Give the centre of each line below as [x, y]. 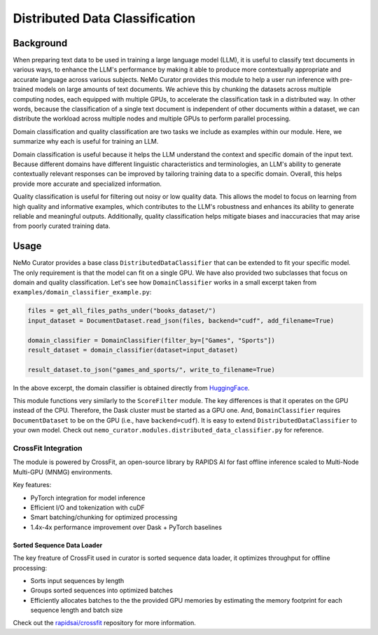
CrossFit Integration [48, 449]
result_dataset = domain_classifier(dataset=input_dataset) [133, 350]
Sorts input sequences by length [77, 580]
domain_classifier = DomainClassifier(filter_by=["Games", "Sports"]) [152, 340]
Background [40, 43]
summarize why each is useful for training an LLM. [86, 142]
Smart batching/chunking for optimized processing [104, 517]
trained [23, 89]
